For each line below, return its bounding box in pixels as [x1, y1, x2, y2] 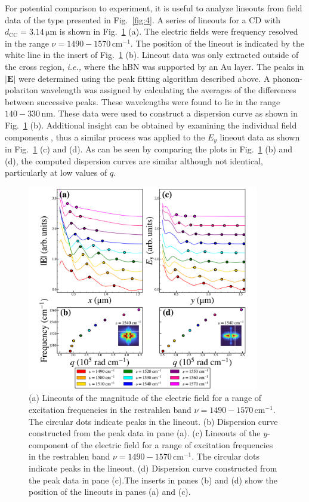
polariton [5, 84, 38, 96]
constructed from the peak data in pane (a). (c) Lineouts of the [29, 427, 261, 439]
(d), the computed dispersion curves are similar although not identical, [5, 154, 263, 167]
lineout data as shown [220, 130, 300, 143]
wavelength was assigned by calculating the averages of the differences [41, 84, 296, 96]
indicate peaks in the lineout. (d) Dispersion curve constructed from [29, 462, 277, 475]
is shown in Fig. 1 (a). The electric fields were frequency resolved [59, 25, 298, 38]
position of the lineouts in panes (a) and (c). [29, 485, 191, 498]
